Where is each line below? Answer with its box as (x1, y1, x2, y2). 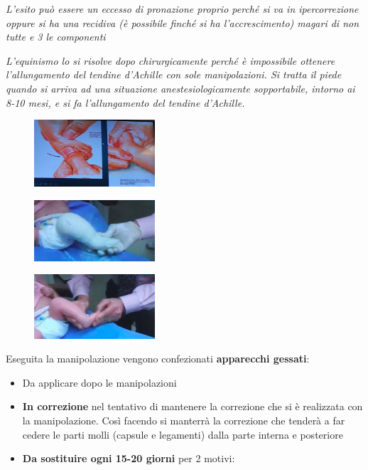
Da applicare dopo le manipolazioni (22, 375, 177, 390)
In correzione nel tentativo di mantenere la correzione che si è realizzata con (22, 399, 363, 414)
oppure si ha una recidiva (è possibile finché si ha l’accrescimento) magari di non (6, 15, 359, 30)
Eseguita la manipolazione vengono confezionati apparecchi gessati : (6, 351, 310, 366)
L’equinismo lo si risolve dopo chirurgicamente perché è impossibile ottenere (6, 53, 335, 68)
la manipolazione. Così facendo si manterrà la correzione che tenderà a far (22, 412, 345, 427)
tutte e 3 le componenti (6, 29, 106, 44)
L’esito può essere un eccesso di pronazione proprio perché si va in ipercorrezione (6, 1, 359, 16)
